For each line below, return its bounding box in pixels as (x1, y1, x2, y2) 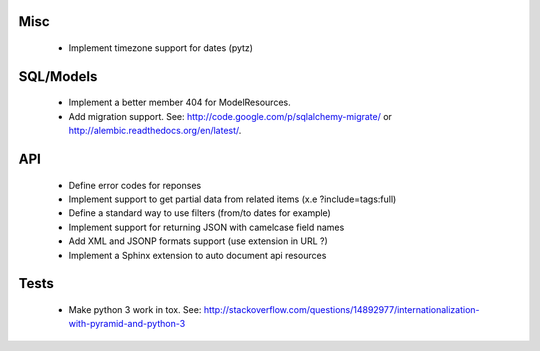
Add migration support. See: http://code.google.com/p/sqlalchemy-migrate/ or (68, 110, 392, 122)
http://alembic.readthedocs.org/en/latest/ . (68, 125, 242, 137)
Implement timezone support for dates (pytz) (68, 42, 254, 54)
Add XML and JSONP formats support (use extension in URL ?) (68, 235, 329, 247)
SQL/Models (18, 68, 98, 85)
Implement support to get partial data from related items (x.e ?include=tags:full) (68, 193, 397, 205)
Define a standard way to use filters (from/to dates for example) (68, 207, 332, 219)
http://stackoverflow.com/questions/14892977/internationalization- (203, 303, 480, 315)
